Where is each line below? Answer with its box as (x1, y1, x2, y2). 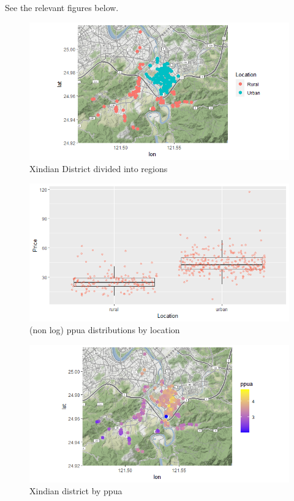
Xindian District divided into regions (29, 162, 168, 175)
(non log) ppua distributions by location (29, 323, 180, 336)
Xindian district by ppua (29, 484, 123, 497)
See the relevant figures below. (5, 1, 119, 13)
